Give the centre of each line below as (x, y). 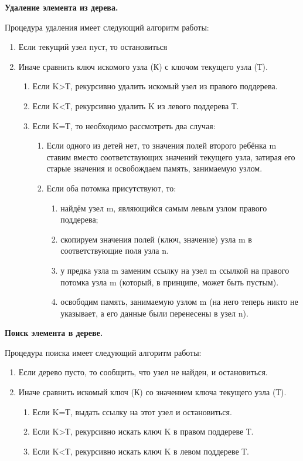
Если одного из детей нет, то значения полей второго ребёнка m (161, 145)
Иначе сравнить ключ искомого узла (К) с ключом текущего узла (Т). (143, 66)
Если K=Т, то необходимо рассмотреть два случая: (124, 125)
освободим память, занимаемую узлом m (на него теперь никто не (179, 302)
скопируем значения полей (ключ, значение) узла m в (156, 239)
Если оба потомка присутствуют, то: (111, 188)
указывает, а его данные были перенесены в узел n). (154, 313)
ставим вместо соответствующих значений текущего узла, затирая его (171, 157)
